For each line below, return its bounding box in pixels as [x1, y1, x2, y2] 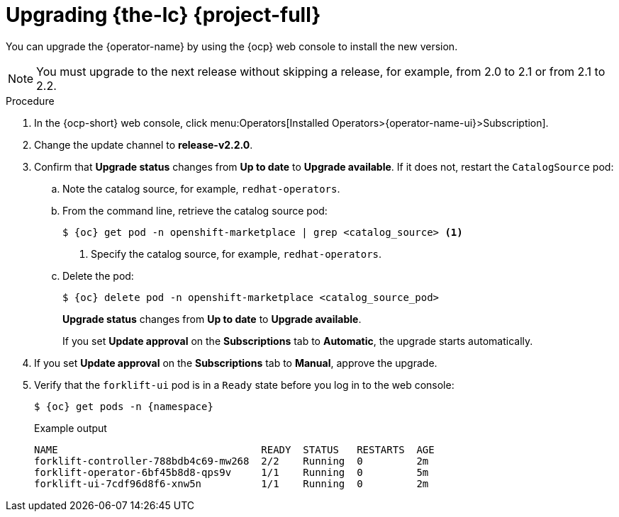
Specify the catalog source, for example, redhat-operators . [91, 247, 382, 260]
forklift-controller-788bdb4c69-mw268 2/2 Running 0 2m [34, 455, 429, 467]
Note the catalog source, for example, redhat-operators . [62, 182, 340, 195]
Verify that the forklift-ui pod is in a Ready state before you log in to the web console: [34, 378, 455, 391]
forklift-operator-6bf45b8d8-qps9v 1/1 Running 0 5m [34, 466, 429, 478]
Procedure [6, 94, 55, 107]
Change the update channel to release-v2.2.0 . [34, 138, 253, 151]
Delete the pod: [62, 269, 134, 282]
